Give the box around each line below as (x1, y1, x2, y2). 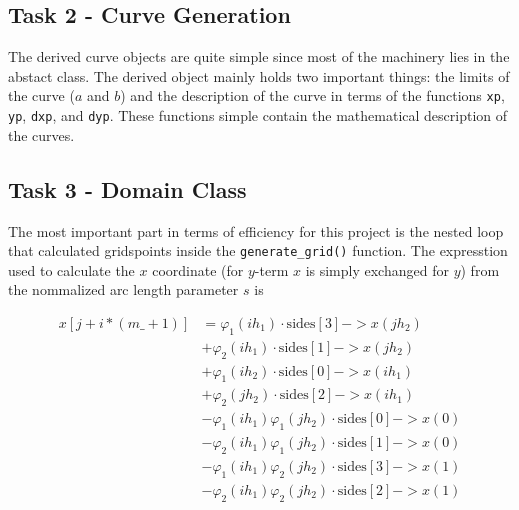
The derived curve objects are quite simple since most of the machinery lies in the (8, 46, 510, 67)
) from (460, 259, 500, 280)
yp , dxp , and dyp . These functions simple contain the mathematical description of (8, 105, 508, 126)
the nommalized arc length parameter (8, 279, 239, 300)
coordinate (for (152, 259, 244, 280)
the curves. (8, 124, 75, 145)
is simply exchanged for (305, 259, 449, 280)
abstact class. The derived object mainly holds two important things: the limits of (8, 65, 510, 86)
